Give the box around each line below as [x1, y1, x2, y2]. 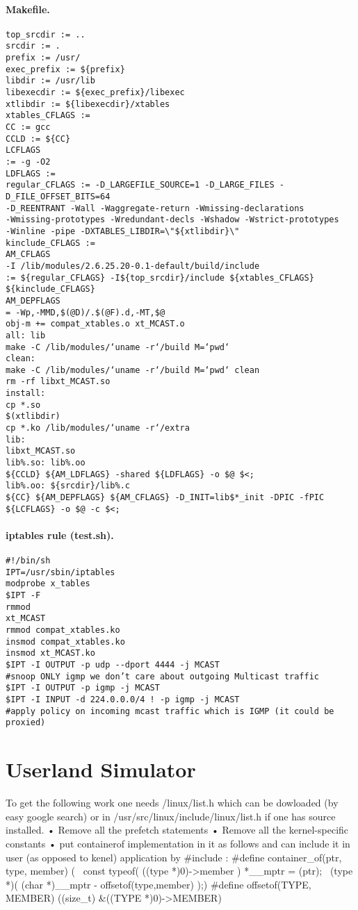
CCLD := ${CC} [6, 133, 71, 144]
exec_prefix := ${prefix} [6, 64, 125, 74]
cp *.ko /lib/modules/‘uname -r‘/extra [6, 423, 190, 433]
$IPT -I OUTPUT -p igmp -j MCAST [6, 683, 160, 693]
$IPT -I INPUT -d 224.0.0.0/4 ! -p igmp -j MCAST [6, 695, 240, 705]
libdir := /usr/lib [6, 76, 95, 86]
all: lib [6, 330, 46, 340]
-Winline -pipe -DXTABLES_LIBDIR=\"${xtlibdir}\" [6, 226, 240, 236]
